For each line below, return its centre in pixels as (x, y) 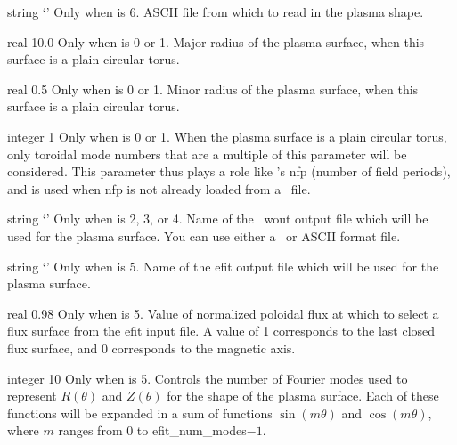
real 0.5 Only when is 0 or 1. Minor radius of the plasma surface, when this (213, 89)
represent (32, 396)
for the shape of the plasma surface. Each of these (303, 396)
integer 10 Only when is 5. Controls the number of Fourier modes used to (208, 378)
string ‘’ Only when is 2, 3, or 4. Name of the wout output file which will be (218, 218)
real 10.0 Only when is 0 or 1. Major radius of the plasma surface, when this (216, 41)
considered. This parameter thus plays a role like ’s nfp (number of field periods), (229, 171)
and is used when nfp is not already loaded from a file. (159, 188)
